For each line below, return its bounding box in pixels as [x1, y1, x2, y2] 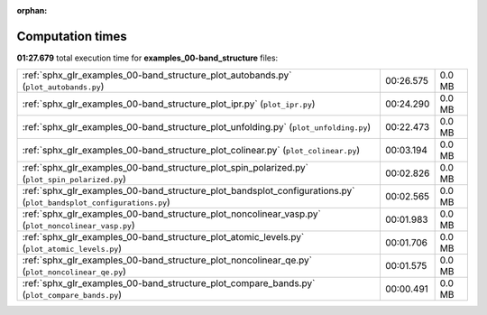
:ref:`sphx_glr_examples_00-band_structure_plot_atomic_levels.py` [22, 231, 305, 244]
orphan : [16, 5, 48, 15]
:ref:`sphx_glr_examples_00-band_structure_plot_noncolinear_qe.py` [22, 254, 313, 266]
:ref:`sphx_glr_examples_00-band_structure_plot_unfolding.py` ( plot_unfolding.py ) [22, 121, 372, 134]
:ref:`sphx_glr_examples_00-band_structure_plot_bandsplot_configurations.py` [22, 185, 355, 198]
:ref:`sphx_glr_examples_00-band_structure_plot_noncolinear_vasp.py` [22, 208, 322, 220]
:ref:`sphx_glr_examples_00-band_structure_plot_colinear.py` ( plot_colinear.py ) [22, 144, 361, 157]
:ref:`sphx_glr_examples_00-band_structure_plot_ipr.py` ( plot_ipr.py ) [22, 97, 316, 110]
